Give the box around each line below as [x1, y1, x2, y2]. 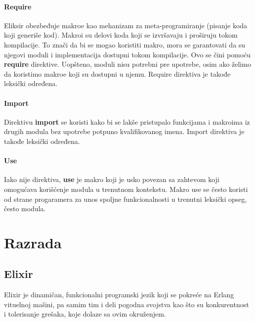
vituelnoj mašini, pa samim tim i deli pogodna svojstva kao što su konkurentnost [4, 299, 249, 309]
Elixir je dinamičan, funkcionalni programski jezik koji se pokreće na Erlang [4, 289, 234, 300]
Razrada [4, 232, 62, 252]
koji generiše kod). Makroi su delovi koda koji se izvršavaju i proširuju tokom [4, 30, 238, 40]
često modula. [4, 203, 46, 214]
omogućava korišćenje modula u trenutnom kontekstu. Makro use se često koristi [4, 184, 248, 194]
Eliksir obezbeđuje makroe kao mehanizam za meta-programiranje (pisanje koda [4, 20, 248, 30]
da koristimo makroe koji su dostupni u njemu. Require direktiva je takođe [4, 68, 231, 79]
